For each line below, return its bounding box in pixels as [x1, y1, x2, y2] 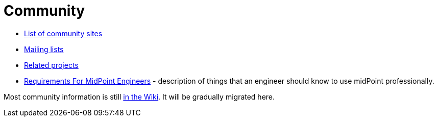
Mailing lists [24, 44, 64, 54]
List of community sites [24, 29, 103, 38]
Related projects [24, 60, 79, 69]
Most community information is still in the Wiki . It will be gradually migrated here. [4, 92, 275, 101]
